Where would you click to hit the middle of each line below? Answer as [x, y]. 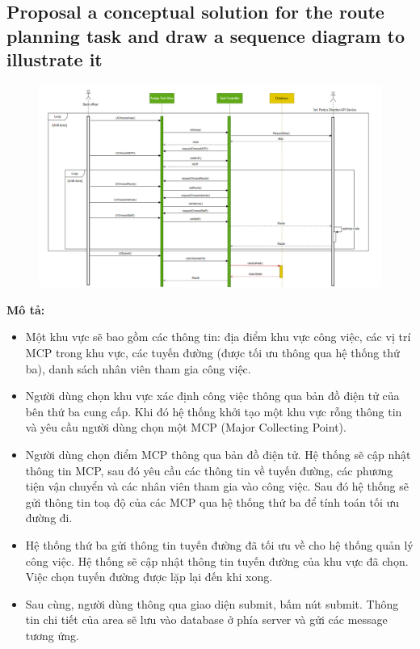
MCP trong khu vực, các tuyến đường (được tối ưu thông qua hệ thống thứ [212, 353]
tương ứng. [52, 635]
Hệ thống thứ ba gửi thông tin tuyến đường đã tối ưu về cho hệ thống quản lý [219, 544]
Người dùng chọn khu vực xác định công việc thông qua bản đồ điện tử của [212, 396]
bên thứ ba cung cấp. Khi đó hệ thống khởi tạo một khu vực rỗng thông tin [214, 411]
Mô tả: [26, 309]
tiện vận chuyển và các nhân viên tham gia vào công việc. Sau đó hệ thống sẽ [217, 486]
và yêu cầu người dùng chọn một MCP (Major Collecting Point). [186, 427]
